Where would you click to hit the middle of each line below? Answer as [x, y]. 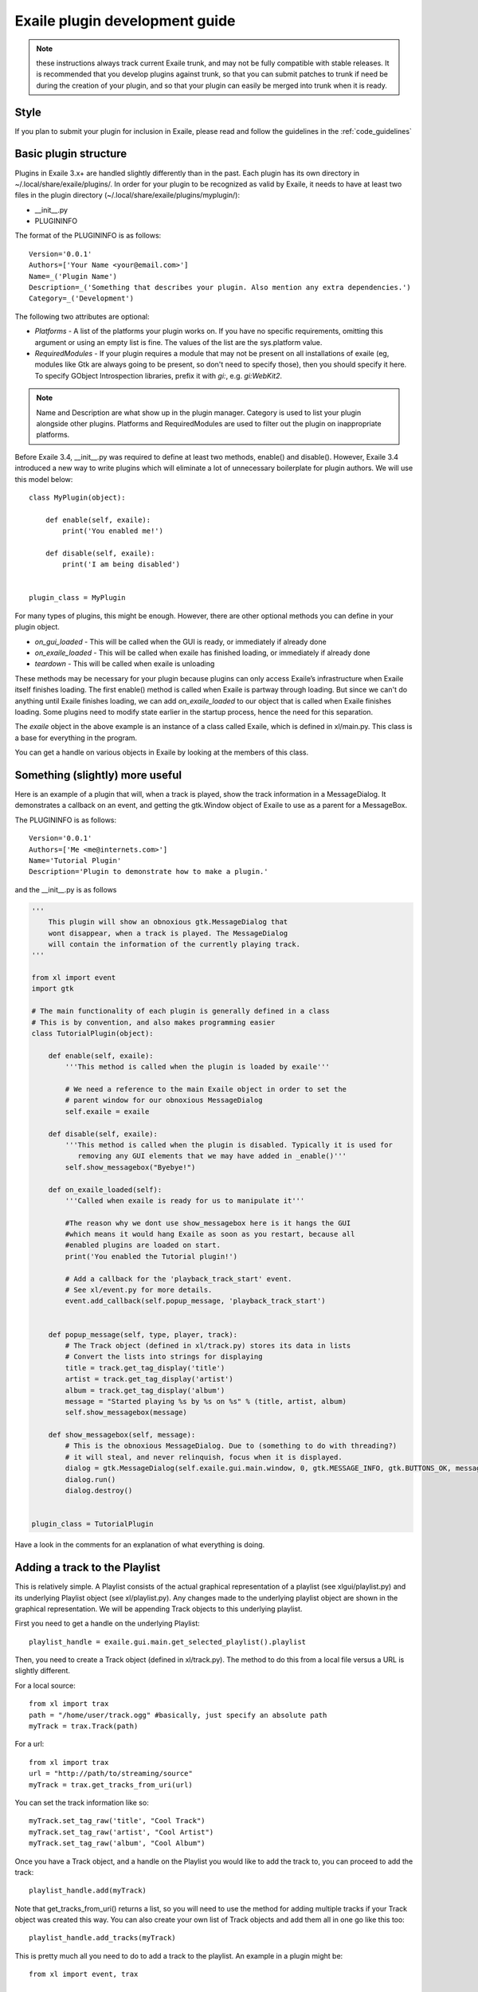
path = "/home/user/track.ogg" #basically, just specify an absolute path [178, 1715]
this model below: [44, 479]
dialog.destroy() [99, 1491]
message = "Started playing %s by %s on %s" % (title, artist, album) [206, 1401]
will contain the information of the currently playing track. [174, 944]
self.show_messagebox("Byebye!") [130, 1167]
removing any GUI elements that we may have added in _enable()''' [212, 1156]
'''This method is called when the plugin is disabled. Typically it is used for [229, 1145]
